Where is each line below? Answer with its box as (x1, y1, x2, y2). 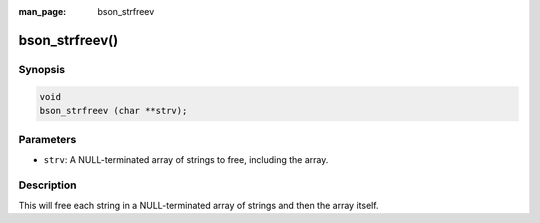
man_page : (18, 6, 67, 17)
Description (18, 178, 77, 192)
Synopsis (18, 62, 65, 76)
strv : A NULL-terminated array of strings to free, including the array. (43, 153, 329, 165)
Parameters (18, 133, 77, 147)
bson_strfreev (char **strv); (39, 105, 188, 116)
